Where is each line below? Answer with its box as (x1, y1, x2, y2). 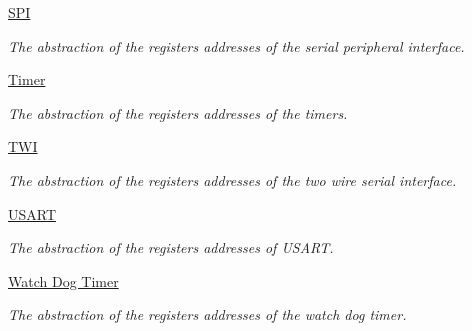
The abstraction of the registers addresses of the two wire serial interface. (8, 169, 457, 190)
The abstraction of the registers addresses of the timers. (8, 102, 348, 123)
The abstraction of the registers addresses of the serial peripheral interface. (8, 35, 465, 56)
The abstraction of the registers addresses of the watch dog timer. (8, 304, 407, 325)
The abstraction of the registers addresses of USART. (8, 237, 334, 258)
